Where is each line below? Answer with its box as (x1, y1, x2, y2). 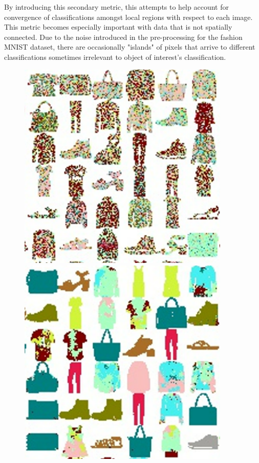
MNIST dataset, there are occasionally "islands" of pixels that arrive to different (4, 41, 255, 52)
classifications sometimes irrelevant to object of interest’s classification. (4, 51, 226, 62)
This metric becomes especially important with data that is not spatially (4, 21, 232, 32)
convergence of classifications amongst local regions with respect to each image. (4, 11, 253, 22)
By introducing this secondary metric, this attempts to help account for (4, 2, 229, 12)
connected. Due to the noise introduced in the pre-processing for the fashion (4, 31, 243, 42)
